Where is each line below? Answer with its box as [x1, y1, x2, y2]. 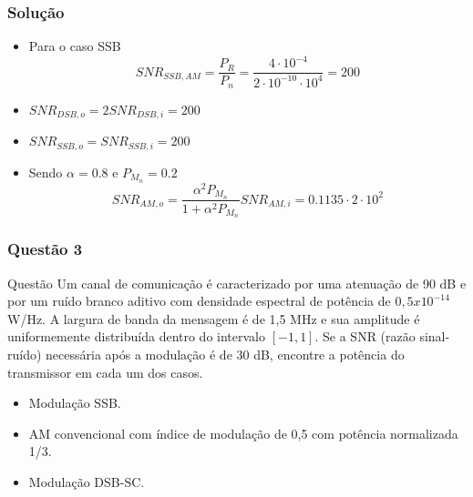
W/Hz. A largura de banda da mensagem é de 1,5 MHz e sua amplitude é [7, 309, 420, 328]
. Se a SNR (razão [314, 327, 416, 346]
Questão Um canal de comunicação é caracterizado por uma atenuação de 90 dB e [7, 273, 467, 292]
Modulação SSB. [28, 393, 121, 412]
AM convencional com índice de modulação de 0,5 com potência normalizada [28, 423, 458, 442]
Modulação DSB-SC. [28, 472, 145, 491]
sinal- [419, 327, 450, 346]
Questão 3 [7, 238, 83, 260]
